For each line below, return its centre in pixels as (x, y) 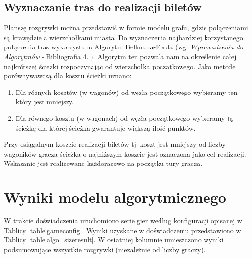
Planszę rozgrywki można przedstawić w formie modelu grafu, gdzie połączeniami (126, 28)
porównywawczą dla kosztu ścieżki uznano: (68, 76)
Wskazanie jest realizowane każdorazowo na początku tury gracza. (103, 163)
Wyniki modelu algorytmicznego (115, 197)
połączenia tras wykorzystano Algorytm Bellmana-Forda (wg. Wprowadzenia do (124, 47)
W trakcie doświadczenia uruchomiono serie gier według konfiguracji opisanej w (123, 221)
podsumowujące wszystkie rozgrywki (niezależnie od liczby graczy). (105, 249)
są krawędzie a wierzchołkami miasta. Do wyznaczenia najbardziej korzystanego (124, 37)
